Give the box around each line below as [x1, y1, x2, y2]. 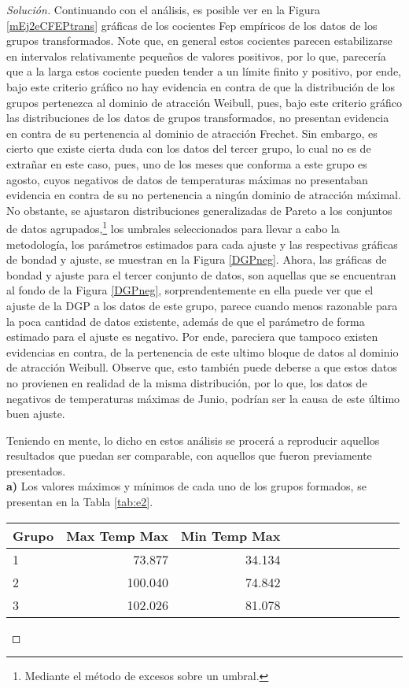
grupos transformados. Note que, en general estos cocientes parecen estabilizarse [6, 32, 392, 49]
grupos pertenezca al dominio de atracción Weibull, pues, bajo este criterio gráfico [6, 94, 402, 110]
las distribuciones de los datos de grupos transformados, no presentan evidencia [6, 109, 389, 126]
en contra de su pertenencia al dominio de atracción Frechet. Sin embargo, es [6, 124, 378, 141]
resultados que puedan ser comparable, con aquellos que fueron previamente [6, 447, 372, 464]
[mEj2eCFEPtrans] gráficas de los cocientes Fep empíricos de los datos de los [6, 17, 378, 33]
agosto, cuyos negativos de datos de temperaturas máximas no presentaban [6, 171, 368, 187]
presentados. [6, 462, 66, 479]
